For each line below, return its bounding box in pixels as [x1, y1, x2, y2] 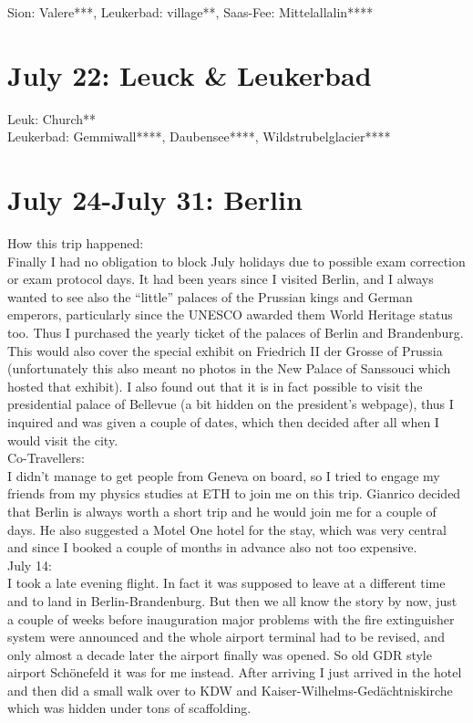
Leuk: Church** [7, 109, 97, 128]
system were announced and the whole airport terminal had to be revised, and [7, 627, 445, 646]
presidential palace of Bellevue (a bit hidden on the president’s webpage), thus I [7, 394, 454, 414]
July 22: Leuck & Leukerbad [7, 56, 372, 93]
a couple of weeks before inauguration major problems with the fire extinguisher [7, 609, 455, 628]
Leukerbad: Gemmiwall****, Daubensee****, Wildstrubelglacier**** [7, 127, 391, 146]
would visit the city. [7, 430, 118, 449]
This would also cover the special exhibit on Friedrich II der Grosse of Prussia [7, 341, 443, 360]
